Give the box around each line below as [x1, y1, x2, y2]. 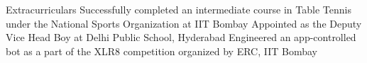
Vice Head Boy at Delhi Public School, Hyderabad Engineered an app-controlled [6, 30, 356, 45]
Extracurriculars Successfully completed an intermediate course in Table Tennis [6, 2, 351, 16]
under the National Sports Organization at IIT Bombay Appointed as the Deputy [6, 16, 362, 30]
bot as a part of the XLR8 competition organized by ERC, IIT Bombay [6, 43, 317, 58]
